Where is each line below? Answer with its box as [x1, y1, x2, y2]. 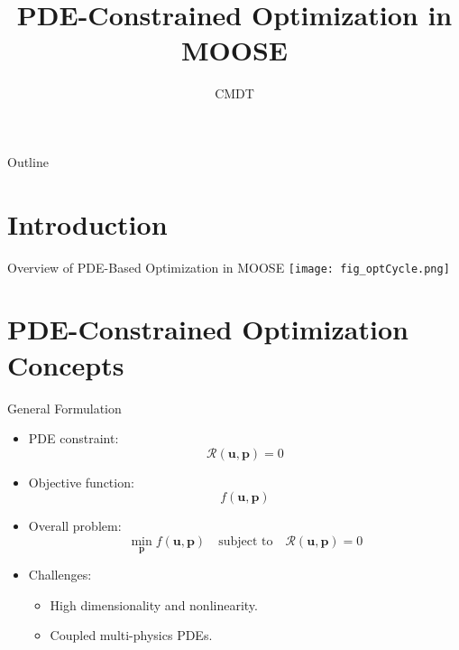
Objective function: [28, 472, 134, 491]
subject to [218, 534, 273, 548]
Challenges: [28, 565, 92, 584]
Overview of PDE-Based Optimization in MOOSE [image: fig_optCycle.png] [7, 257, 450, 276]
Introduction [7, 205, 168, 242]
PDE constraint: [28, 429, 119, 448]
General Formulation [7, 398, 122, 417]
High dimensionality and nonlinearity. [50, 595, 258, 614]
